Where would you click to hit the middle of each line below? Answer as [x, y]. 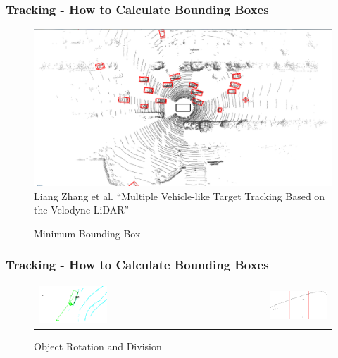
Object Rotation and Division [98, 346]
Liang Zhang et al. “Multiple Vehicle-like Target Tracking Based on [180, 196]
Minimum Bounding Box [87, 233]
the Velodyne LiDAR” [82, 210]
